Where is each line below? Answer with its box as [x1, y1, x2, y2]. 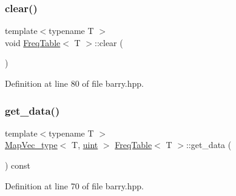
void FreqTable [5, 36, 61, 49]
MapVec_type [5, 138, 58, 151]
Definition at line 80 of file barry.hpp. [5, 77, 144, 89]
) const [5, 159, 31, 171]
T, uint [72, 138, 98, 151]
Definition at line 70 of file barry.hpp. [5, 179, 144, 192]
